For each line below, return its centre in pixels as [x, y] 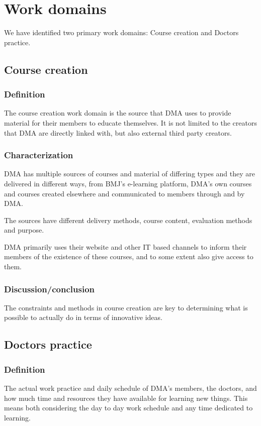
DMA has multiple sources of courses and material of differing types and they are [129, 174]
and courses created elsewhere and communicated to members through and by [124, 193]
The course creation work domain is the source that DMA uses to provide [118, 113]
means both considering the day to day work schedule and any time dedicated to [128, 408]
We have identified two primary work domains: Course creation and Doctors [121, 32]
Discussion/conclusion [49, 289]
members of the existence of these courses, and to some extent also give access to [129, 256]
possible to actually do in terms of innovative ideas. [83, 317]
